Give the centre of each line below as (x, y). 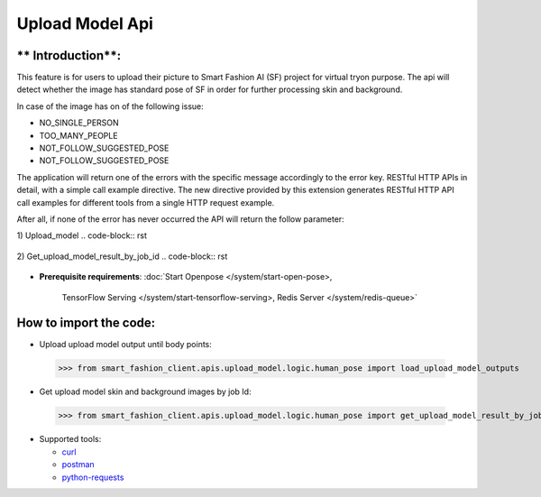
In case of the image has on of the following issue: (110, 106)
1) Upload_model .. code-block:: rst (82, 235)
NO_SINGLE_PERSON (79, 123)
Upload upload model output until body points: (125, 345)
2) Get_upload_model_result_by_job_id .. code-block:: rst (122, 256)
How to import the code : (86, 323)
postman (78, 465)
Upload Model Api (85, 23)
